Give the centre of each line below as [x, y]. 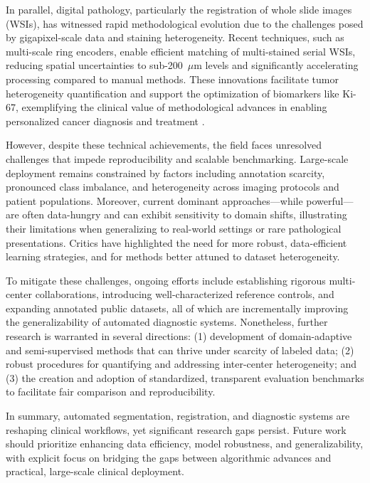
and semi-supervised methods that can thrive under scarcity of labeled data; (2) [180, 350]
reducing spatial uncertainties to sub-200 [94, 65]
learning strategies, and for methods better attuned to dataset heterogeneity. [173, 256]
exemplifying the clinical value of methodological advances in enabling [174, 107]
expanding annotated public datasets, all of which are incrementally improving [177, 308]
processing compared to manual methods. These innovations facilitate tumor [172, 79]
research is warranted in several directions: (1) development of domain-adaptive [179, 336]
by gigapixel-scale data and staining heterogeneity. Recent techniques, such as [175, 37]
